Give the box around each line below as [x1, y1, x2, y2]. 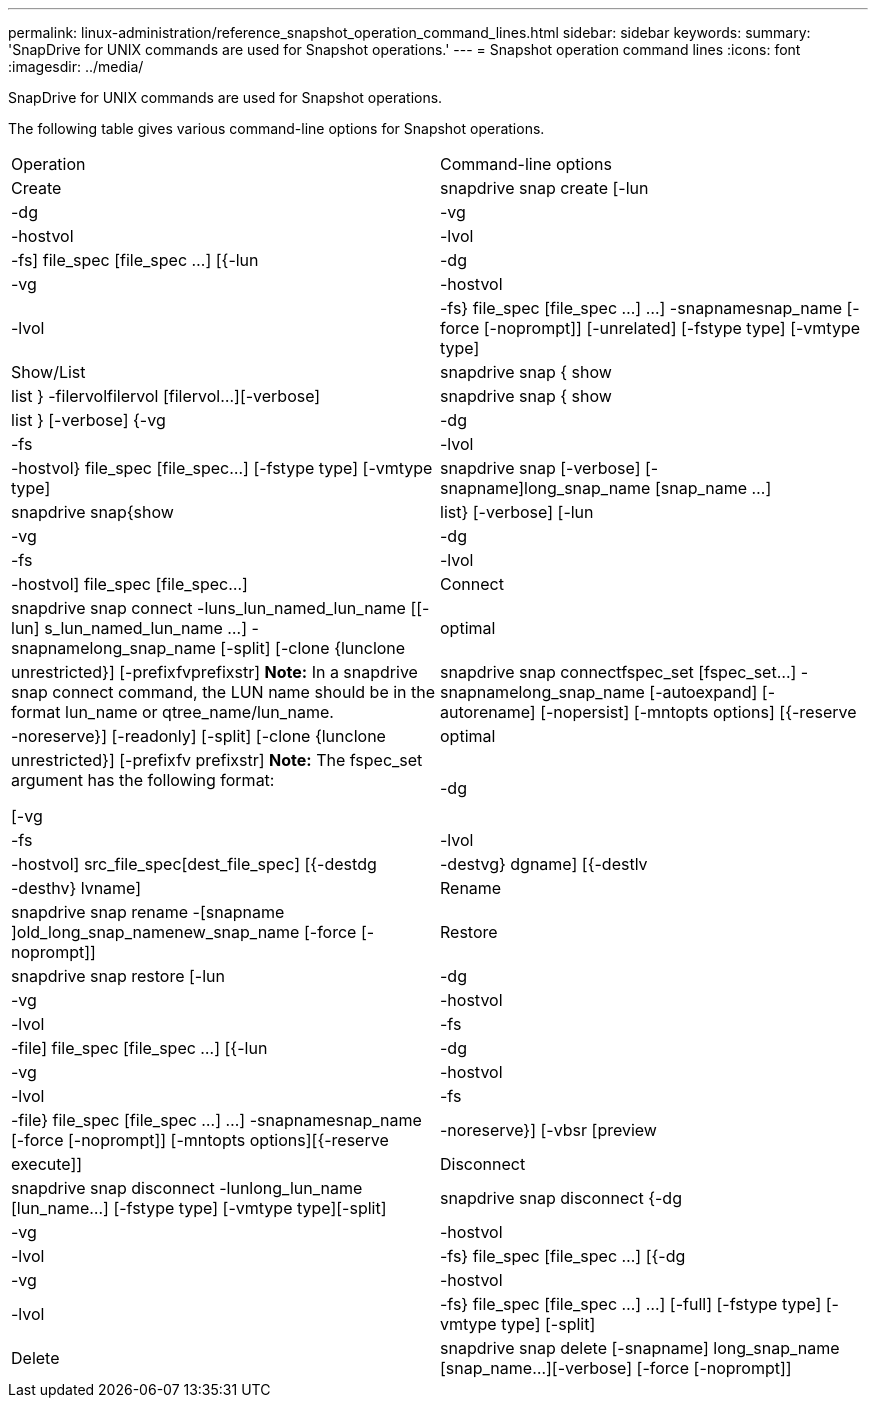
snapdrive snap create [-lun [440, 178, 649, 198]
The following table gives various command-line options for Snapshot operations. [8, 120, 545, 137]
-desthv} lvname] [11, 878, 142, 898]
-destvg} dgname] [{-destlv [440, 854, 648, 874]
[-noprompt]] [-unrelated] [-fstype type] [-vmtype [483, 318, 861, 338]
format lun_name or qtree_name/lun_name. [11, 702, 334, 722]
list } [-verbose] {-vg [11, 410, 166, 430]
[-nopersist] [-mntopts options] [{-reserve [540, 702, 857, 722]
